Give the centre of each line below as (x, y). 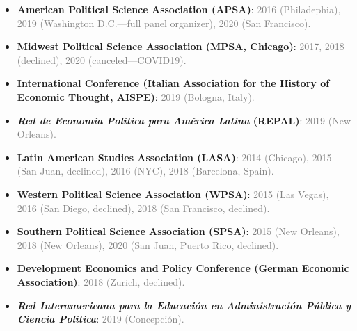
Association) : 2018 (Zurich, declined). (101, 281)
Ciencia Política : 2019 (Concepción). (101, 319)
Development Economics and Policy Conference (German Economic (183, 268)
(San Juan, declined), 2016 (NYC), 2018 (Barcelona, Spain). (145, 171)
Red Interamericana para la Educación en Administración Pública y (184, 305)
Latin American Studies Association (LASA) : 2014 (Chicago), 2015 (174, 157)
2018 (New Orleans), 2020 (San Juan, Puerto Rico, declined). (148, 244)
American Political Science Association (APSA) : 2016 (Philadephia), (179, 9)
